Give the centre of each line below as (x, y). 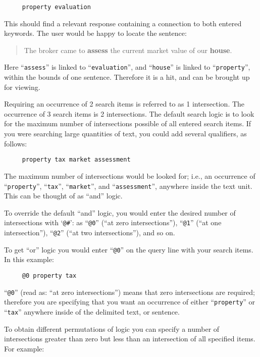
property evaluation (56, 7)
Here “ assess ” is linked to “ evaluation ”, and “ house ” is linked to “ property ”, (127, 67)
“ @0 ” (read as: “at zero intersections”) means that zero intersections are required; (129, 292)
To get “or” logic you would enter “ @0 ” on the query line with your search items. (129, 249)
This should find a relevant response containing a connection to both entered (123, 23)
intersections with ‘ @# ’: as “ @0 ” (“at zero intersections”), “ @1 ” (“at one (113, 222)
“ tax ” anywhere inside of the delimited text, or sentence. (92, 311)
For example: (24, 348)
